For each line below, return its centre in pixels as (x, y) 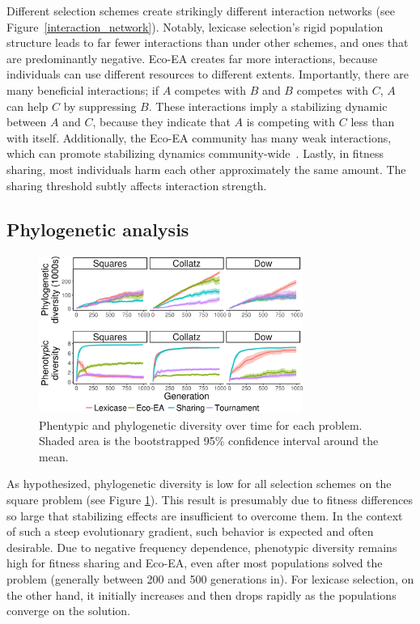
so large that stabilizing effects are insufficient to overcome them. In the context (205, 515)
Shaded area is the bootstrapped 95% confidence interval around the (209, 441)
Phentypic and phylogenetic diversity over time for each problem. (201, 424)
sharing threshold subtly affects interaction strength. (137, 185)
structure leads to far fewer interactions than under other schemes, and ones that (208, 42)
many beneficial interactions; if (83, 89)
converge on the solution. (68, 611)
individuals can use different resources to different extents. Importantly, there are (208, 74)
